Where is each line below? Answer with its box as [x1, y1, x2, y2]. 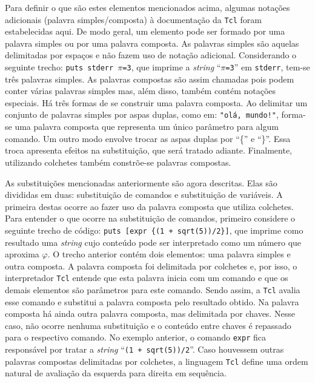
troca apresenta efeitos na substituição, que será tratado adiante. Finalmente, [5, 144, 293, 157]
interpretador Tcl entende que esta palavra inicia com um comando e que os [5, 271, 288, 284]
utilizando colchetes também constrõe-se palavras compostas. [5, 155, 231, 168]
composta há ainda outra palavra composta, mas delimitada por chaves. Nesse [5, 307, 295, 320]
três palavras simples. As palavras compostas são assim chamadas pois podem [5, 72, 294, 85]
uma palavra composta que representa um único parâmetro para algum [15, 120, 279, 133]
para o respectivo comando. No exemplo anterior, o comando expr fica [5, 331, 266, 344]
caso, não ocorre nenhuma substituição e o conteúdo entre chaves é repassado [5, 319, 291, 331]
